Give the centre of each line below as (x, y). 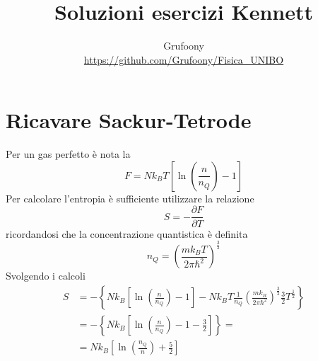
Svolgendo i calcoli (46, 276)
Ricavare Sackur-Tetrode (129, 120)
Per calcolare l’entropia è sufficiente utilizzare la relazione (130, 198)
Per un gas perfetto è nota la (68, 154)
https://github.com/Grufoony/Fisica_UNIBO (184, 59)
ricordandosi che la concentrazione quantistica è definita (127, 233)
